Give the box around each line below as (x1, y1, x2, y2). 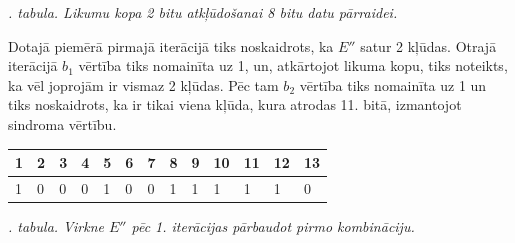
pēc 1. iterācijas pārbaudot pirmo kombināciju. (131, 216, 415, 236)
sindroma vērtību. (8, 113, 117, 134)
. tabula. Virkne (8, 216, 104, 236)
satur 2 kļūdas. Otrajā (360, 35, 497, 56)
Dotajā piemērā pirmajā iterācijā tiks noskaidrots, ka (8, 35, 334, 56)
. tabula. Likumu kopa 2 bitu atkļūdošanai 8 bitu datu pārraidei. (8, 2, 398, 22)
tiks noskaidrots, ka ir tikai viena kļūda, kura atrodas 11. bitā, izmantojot (8, 94, 462, 115)
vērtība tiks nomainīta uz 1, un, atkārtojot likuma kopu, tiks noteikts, (78, 55, 508, 76)
